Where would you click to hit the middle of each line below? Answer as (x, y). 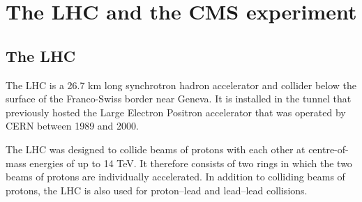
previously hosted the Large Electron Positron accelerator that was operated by (176, 112)
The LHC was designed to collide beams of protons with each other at (156, 149)
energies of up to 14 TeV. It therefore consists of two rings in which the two (191, 163)
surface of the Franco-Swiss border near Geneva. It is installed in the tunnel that (179, 99)
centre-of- (329, 149)
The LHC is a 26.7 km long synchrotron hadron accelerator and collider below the (181, 85)
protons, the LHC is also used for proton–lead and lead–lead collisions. (157, 190)
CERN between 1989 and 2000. (72, 126)
